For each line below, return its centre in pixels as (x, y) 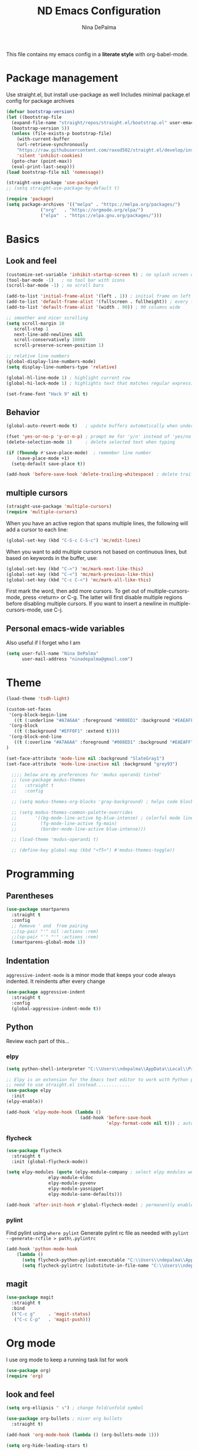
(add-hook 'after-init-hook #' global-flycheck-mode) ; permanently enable (100, 1205)
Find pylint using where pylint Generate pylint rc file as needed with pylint (98, 1233)
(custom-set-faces (29, 709)
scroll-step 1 (31, 329)
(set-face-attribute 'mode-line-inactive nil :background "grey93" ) (92, 764)
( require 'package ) (30, 199)
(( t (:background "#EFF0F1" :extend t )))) (67, 732)
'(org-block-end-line (35, 737)
